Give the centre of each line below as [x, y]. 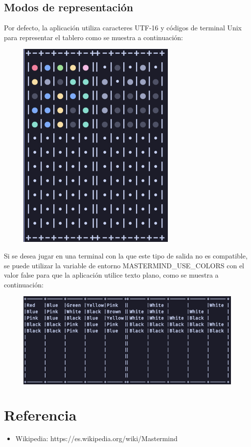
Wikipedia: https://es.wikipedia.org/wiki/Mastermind [96, 438]
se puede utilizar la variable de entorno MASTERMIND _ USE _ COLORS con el [124, 265]
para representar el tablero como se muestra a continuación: [93, 37]
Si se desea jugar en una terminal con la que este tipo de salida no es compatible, [126, 255]
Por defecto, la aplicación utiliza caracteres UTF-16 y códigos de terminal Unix [123, 28]
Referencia [40, 415]
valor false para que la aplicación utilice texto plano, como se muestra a [111, 275]
